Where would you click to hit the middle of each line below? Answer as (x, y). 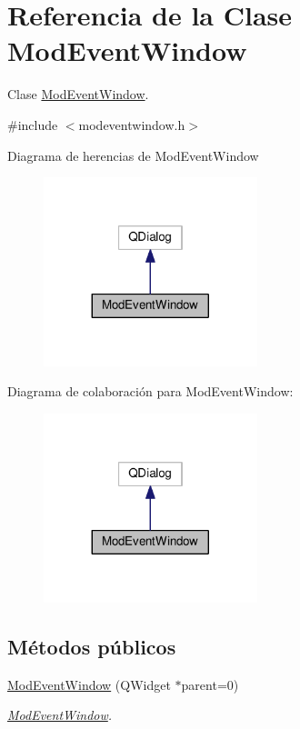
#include (33, 124)
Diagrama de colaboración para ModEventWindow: (150, 391)
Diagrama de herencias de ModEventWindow (133, 155)
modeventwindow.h (132, 124)
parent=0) (210, 684)
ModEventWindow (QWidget (89, 684)
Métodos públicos (92, 646)
